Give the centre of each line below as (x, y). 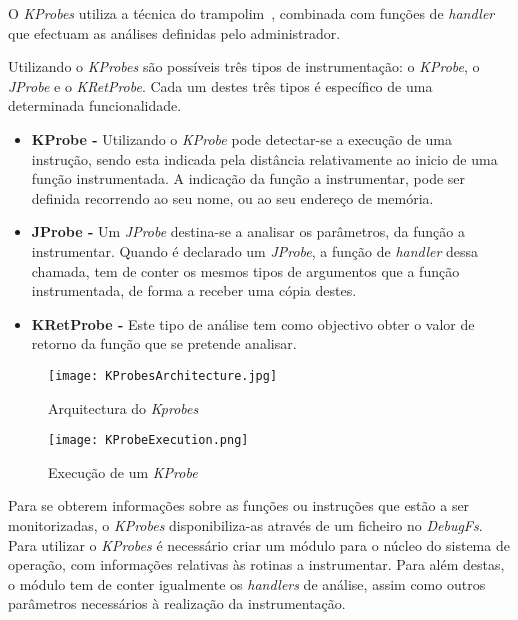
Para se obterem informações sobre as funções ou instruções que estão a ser (239, 505)
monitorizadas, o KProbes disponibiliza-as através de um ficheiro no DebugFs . (245, 525)
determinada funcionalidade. (95, 105)
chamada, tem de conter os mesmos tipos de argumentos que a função (245, 270)
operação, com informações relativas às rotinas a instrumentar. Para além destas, (256, 564)
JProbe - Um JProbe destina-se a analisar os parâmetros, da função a (248, 231)
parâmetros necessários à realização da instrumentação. (177, 603)
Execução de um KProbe (123, 471)
